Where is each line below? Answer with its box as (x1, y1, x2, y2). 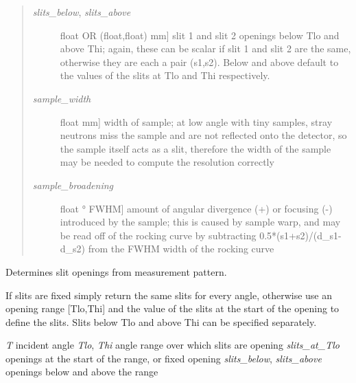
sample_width (32, 91, 91, 105)
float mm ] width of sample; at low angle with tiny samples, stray (60, 114, 333, 129)
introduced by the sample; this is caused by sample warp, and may (60, 215, 341, 229)
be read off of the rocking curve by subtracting (60, 228, 257, 242)
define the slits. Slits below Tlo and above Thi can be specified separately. (5, 314, 317, 329)
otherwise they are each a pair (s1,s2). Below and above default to (60, 54, 339, 69)
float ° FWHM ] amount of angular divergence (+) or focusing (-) (60, 201, 333, 215)
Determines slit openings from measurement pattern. (5, 264, 227, 278)
